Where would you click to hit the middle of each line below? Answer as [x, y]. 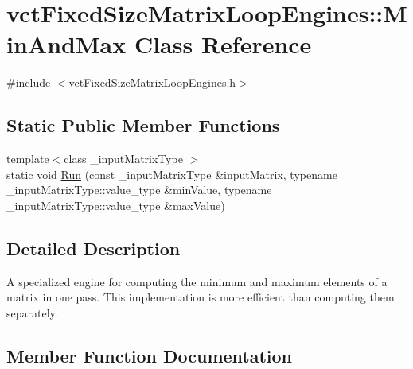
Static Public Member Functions [143, 125]
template [28, 159]
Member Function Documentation [150, 355]
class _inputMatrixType [123, 159]
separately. [32, 312]
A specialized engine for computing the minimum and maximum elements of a [197, 281]
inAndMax [66, 44]
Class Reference [223, 44]
